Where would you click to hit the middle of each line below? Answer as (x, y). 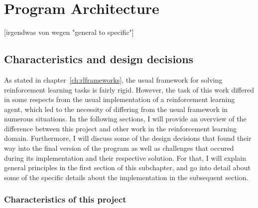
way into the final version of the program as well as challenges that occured (119, 148)
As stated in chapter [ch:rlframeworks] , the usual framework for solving (113, 79)
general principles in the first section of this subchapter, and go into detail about (127, 167)
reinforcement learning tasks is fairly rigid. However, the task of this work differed (129, 89)
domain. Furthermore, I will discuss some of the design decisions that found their (128, 138)
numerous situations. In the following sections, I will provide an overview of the (125, 119)
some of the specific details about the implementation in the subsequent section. (126, 177)
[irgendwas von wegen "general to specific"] (69, 32)
